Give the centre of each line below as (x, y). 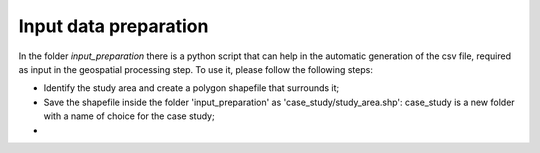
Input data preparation (113, 26)
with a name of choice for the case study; (129, 116)
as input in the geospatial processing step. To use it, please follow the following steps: (196, 69)
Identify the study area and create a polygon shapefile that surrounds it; (191, 88)
